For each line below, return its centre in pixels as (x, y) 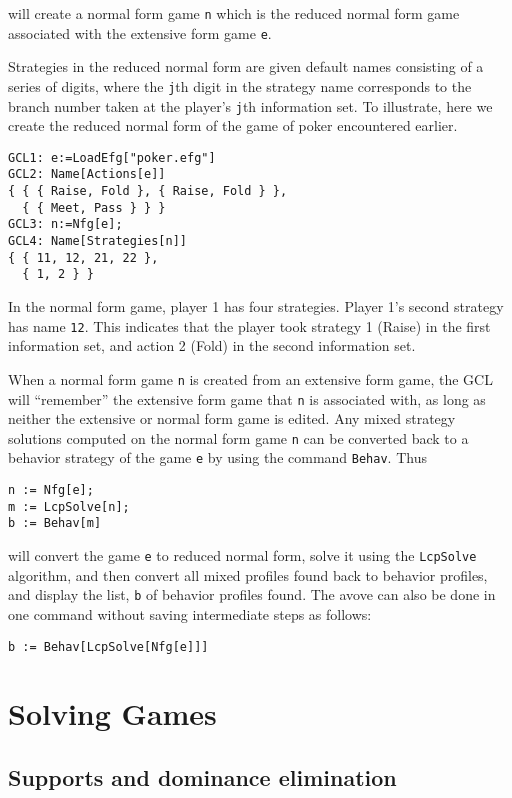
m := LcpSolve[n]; (69, 506)
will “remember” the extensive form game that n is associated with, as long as (247, 398)
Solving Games (112, 713)
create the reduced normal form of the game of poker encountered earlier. (233, 125)
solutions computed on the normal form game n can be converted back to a (238, 437)
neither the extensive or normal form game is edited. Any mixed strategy (232, 418)
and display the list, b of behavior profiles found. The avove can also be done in (252, 594)
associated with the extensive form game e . (140, 32)
